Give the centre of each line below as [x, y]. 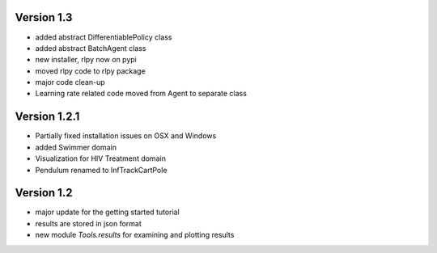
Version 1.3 [44, 17]
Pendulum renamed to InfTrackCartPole [101, 170]
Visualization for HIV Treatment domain [100, 158]
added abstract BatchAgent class [91, 48]
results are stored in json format [88, 223]
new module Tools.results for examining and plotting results [135, 235]
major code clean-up [70, 82]
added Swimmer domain [76, 147]
